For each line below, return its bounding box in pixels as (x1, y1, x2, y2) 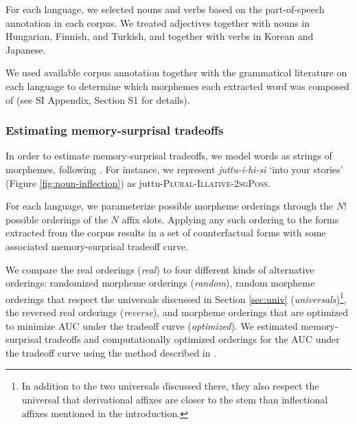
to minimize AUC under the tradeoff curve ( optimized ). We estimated (5, 318, 298, 333)
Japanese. (5, 42, 46, 56)
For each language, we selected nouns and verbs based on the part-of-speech (5, 2, 325, 16)
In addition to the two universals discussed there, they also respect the (21, 379, 319, 393)
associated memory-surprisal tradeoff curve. (5, 238, 189, 253)
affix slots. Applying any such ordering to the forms (122, 212, 339, 226)
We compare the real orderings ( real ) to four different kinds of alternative (5, 262, 314, 276)
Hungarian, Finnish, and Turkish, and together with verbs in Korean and (5, 29, 314, 43)
